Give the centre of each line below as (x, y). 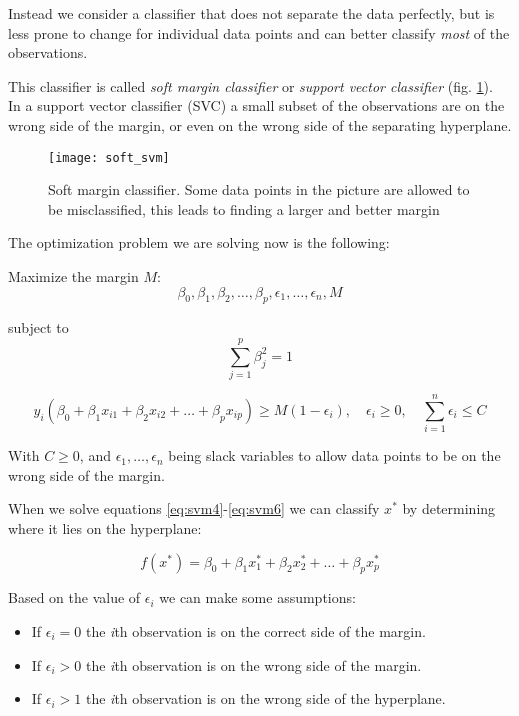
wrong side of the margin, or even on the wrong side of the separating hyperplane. (260, 124)
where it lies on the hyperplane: (105, 528)
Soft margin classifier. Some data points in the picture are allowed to (259, 189)
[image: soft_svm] (109, 157)
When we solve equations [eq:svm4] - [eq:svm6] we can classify (194, 508)
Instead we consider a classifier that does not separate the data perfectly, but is (251, 13)
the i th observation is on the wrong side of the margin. (253, 664)
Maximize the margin (73, 276)
